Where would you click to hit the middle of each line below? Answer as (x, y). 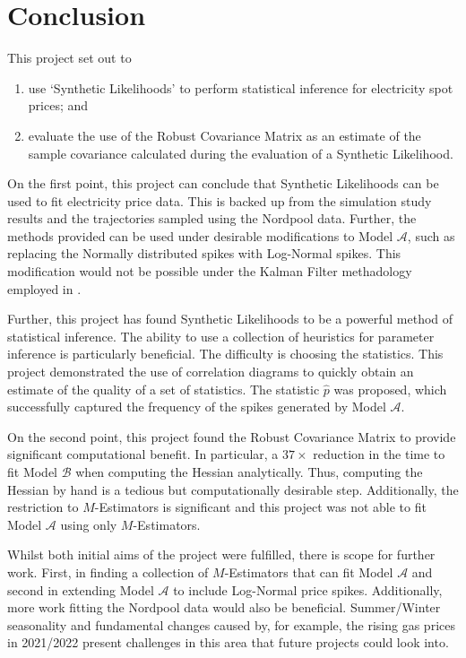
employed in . (44, 288)
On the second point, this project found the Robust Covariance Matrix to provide (232, 436)
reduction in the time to (379, 454)
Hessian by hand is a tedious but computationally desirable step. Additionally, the (233, 489)
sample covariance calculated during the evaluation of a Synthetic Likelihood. (241, 153)
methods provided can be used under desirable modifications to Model (200, 235)
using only (89, 524)
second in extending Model (81, 589)
